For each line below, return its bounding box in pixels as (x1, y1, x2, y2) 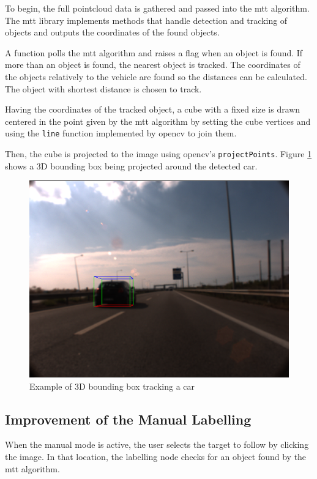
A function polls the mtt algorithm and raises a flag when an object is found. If (5, 46, 303, 59)
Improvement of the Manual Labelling (5, 409, 252, 428)
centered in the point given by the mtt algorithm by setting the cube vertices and (5, 114, 311, 127)
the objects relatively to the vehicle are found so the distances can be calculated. (5, 70, 307, 83)
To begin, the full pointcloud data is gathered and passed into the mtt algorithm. (5, 2, 310, 14)
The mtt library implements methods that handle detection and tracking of (5, 13, 288, 26)
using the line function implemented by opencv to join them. (5, 127, 237, 139)
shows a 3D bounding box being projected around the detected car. (5, 159, 258, 172)
